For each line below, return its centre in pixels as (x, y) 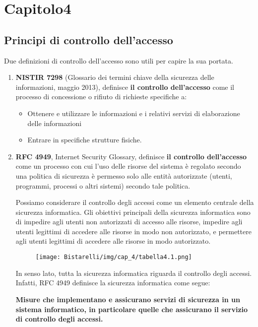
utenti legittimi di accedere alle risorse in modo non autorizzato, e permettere (133, 231)
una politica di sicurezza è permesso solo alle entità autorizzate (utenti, (124, 175)
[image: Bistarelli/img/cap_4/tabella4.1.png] (114, 257)
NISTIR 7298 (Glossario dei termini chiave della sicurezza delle (115, 77)
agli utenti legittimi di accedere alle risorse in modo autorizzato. (113, 241)
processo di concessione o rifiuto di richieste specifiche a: (101, 97)
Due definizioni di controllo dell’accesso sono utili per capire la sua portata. (119, 60)
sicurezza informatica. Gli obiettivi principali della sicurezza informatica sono (133, 212)
